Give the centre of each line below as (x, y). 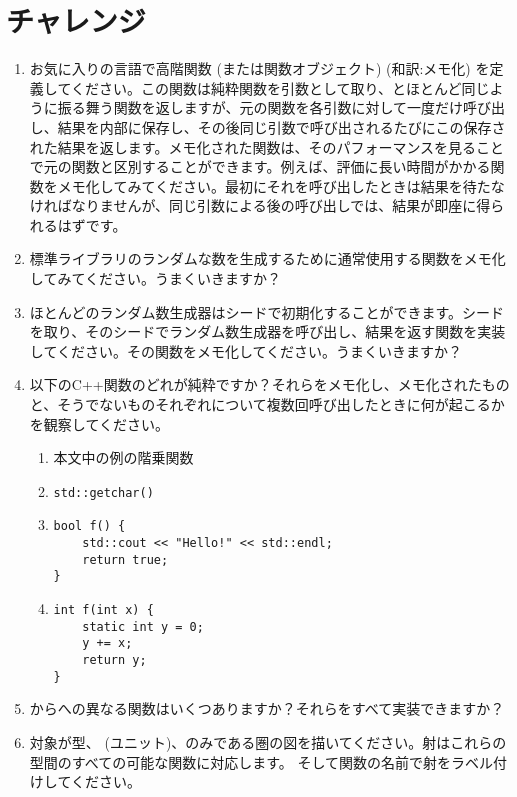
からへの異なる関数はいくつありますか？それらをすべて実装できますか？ (267, 708)
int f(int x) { (103, 610)
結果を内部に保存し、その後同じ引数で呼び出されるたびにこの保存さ (281, 126)
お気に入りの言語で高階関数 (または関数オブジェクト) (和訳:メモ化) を (259, 68)
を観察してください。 (99, 423)
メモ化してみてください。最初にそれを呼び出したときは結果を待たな (281, 185)
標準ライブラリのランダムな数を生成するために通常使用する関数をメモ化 (267, 258)
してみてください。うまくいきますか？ (155, 278)
